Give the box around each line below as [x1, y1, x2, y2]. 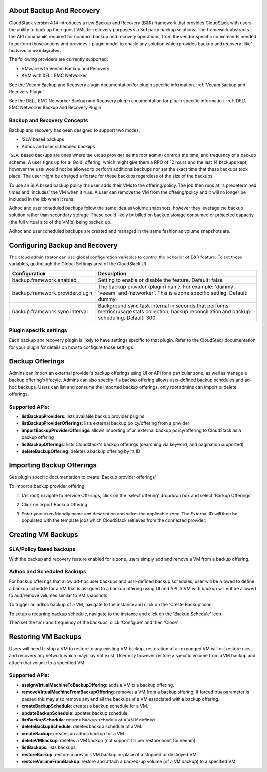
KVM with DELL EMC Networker [21, 72, 87, 79]
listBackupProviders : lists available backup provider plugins [21, 413, 145, 419]
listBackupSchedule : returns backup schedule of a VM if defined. [21, 717, 156, 722]
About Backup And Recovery [9, 6, 100, 15]
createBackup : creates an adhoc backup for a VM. [21, 730, 126, 736]
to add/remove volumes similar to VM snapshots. [9, 592, 109, 598]
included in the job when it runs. [9, 196, 75, 202]
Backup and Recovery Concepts [9, 117, 89, 124]
